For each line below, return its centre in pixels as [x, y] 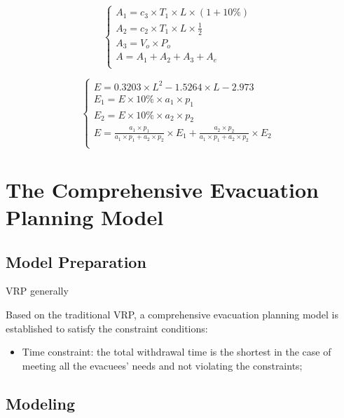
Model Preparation [76, 261]
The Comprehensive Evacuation [162, 189]
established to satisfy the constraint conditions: [107, 328]
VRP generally [37, 291]
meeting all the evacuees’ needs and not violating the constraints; [162, 365]
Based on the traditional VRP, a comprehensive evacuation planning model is [172, 315]
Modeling [41, 403]
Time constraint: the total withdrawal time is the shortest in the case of [177, 352]
